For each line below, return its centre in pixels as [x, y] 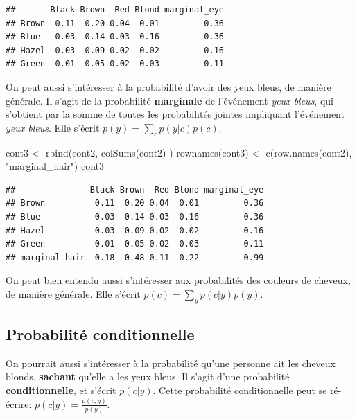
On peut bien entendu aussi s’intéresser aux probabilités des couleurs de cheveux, [178, 280]
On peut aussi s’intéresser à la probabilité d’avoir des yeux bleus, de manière [168, 86]
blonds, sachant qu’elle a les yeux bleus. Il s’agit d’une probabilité [148, 376]
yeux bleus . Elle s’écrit [53, 127]
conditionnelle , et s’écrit [61, 390]
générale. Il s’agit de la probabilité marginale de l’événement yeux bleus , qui [169, 100]
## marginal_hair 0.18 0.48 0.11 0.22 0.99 [135, 257]
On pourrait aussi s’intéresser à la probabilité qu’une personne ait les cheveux [171, 363]
